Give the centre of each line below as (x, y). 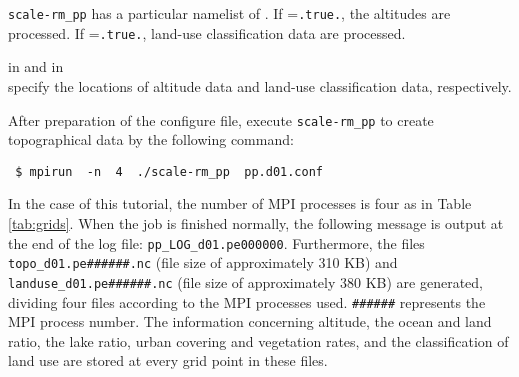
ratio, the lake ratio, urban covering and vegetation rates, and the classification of (258, 340)
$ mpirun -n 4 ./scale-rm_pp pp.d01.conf (169, 171)
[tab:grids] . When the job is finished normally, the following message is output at (256, 223)
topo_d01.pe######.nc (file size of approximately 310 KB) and (203, 262)
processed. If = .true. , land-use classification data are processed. (207, 32)
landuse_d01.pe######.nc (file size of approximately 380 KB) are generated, (245, 281)
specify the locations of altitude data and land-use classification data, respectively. (260, 85)
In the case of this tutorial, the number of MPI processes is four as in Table (240, 203)
